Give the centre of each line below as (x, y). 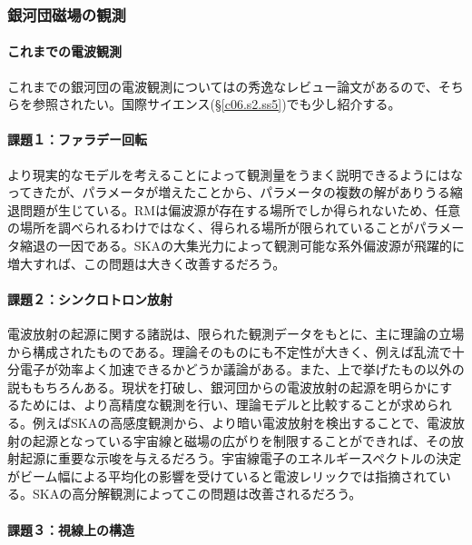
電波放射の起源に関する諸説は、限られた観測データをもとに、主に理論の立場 (236, 333)
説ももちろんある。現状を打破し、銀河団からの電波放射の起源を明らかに (224, 386)
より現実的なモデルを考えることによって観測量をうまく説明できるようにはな (235, 174)
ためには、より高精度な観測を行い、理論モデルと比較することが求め (223, 405)
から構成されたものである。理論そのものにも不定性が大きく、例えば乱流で (230, 351)
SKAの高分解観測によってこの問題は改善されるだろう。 (197, 494)
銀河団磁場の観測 (67, 14)
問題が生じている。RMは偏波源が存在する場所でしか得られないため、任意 (240, 209)
